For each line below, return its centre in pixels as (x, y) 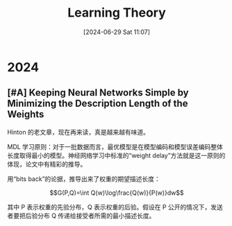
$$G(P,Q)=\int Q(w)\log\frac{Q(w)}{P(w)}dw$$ (117, 193)
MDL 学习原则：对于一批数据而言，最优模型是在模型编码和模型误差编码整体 (115, 146)
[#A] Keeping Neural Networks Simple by (98, 93)
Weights (26, 115)
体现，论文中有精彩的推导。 (47, 164)
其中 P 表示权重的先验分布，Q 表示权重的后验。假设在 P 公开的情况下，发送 (115, 207)
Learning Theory (117, 13)
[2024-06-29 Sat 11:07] (117, 32)
